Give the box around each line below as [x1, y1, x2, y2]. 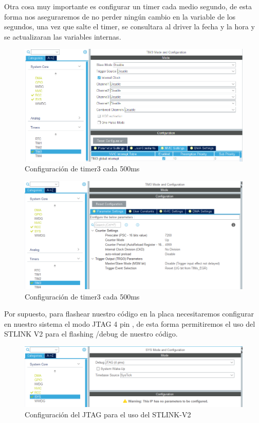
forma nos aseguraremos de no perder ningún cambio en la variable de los [4, 11, 236, 22]
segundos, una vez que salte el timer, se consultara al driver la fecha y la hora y [4, 21, 255, 32]
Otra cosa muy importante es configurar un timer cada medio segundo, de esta [4, 1, 252, 11]
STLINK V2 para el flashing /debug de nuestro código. [4, 328, 178, 339]
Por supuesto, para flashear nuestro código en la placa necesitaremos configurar [4, 308, 254, 319]
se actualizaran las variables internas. [4, 31, 121, 42]
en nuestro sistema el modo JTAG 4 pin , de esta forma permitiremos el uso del [4, 318, 255, 329]
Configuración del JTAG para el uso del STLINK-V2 [25, 409, 191, 419]
